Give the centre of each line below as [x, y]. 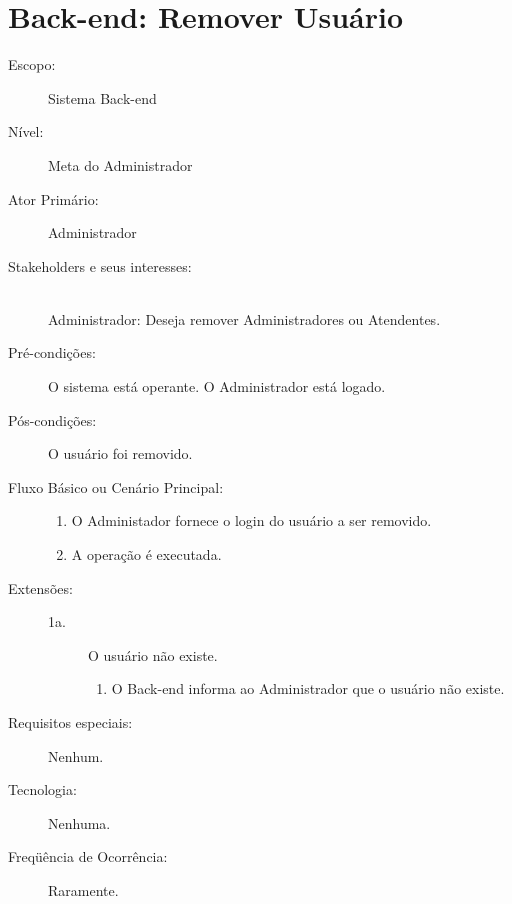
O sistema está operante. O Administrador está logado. [217, 386]
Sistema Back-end [102, 97]
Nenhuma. [79, 822]
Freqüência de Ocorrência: [88, 856]
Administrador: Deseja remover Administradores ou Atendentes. [244, 318]
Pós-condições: [52, 419]
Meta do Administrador [120, 164]
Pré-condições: [52, 352]
